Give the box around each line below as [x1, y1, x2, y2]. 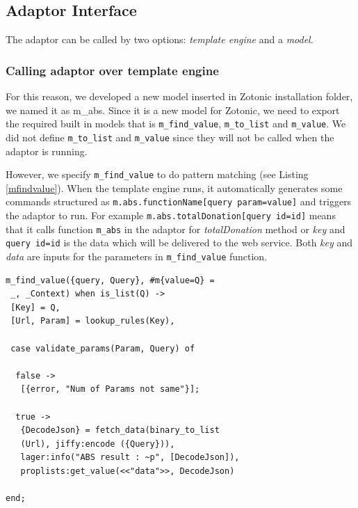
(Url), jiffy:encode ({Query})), [20, 438, 175, 449]
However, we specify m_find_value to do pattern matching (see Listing [6, 167, 309, 182]
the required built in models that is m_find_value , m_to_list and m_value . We [6, 116, 346, 131]
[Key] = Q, [10, 302, 60, 312]
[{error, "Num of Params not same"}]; [20, 384, 200, 395]
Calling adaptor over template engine [6, 61, 219, 79]
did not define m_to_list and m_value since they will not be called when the [6, 129, 334, 144]
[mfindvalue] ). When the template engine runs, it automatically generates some [6, 180, 343, 195]
